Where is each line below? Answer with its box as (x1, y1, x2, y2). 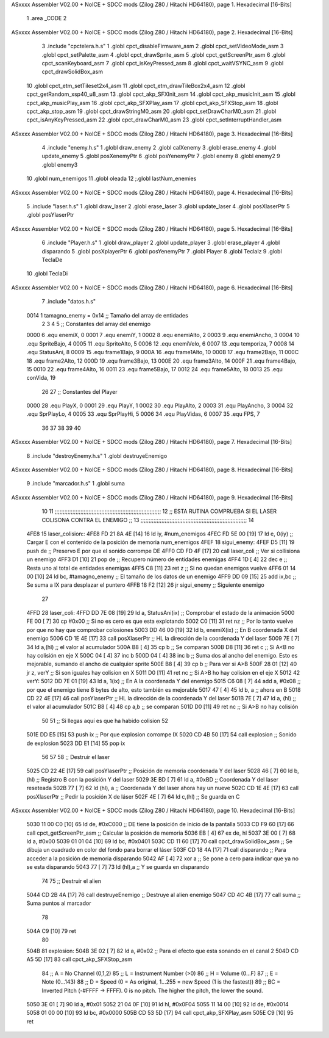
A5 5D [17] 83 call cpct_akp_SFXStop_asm (26, 956, 132, 963)
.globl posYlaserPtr (26, 211, 74, 219)
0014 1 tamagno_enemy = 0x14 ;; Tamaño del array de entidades (26, 311, 188, 319)
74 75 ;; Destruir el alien (41, 877, 102, 885)
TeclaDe (41, 256, 63, 263)
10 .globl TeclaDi (26, 270, 68, 277)
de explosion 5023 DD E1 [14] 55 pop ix (26, 739, 126, 747)
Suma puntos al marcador (26, 899, 91, 907)
